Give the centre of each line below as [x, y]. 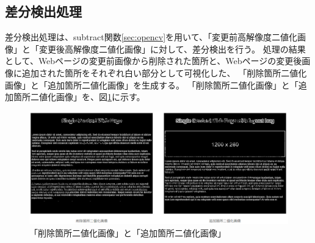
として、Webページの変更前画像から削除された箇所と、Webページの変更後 [154, 61]
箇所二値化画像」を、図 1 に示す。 [79, 97]
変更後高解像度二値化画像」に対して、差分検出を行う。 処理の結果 [172, 49]
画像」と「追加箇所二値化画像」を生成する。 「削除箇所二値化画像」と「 [152, 85]
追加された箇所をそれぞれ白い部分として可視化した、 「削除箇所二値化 [164, 72]
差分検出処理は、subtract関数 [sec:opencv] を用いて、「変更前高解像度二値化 [151, 37]
